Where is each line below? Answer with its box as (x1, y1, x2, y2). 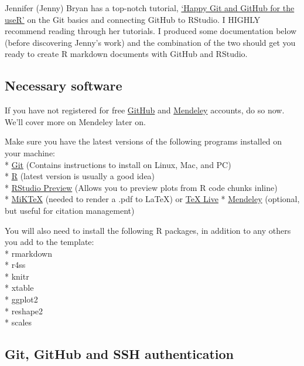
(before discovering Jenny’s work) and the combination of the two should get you (5, 36, 296, 48)
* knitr (5, 270, 29, 282)
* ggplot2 (5, 293, 38, 305)
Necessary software (5, 76, 122, 95)
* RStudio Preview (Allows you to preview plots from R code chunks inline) (5, 181, 278, 193)
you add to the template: (5, 236, 94, 248)
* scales (5, 316, 32, 328)
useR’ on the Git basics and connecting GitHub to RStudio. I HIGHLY (5, 13, 261, 25)
